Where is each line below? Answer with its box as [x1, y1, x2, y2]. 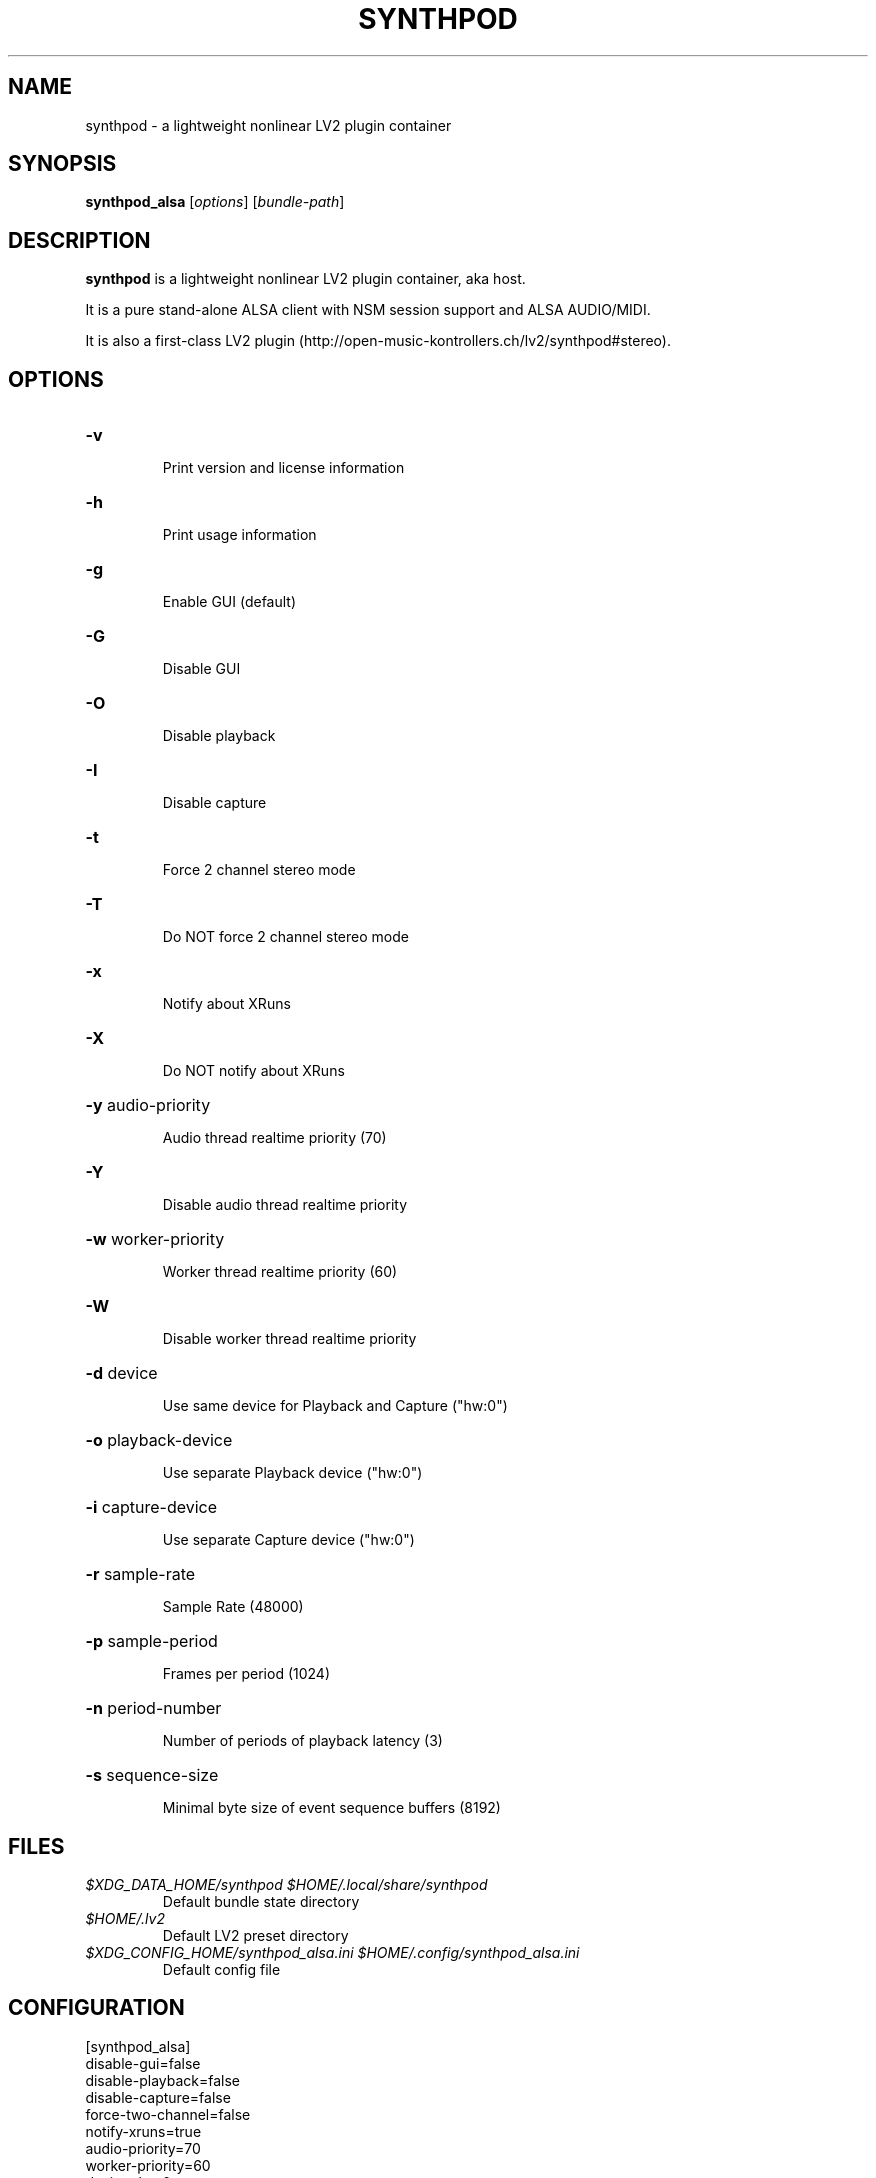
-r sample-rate [85, 1564, 196, 1585]
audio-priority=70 [85, 2139, 201, 2157]
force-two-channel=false [85, 2105, 251, 2123]
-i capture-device [85, 1497, 218, 1518]
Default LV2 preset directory [162, 1926, 349, 1944]
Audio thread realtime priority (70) [162, 1129, 387, 1147]
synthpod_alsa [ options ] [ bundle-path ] [85, 193, 345, 211]
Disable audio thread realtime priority [162, 1196, 408, 1214]
